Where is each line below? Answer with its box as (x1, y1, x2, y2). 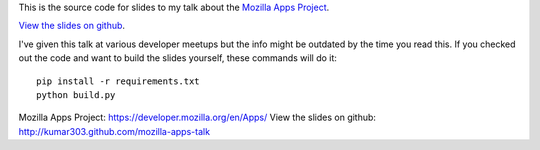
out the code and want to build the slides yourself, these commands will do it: (18, 52, 337, 64)
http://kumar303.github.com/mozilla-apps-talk (18, 125, 210, 137)
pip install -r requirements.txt (36, 75, 200, 87)
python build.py (36, 89, 116, 100)
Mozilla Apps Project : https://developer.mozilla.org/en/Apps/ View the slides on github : (18, 111, 377, 124)
